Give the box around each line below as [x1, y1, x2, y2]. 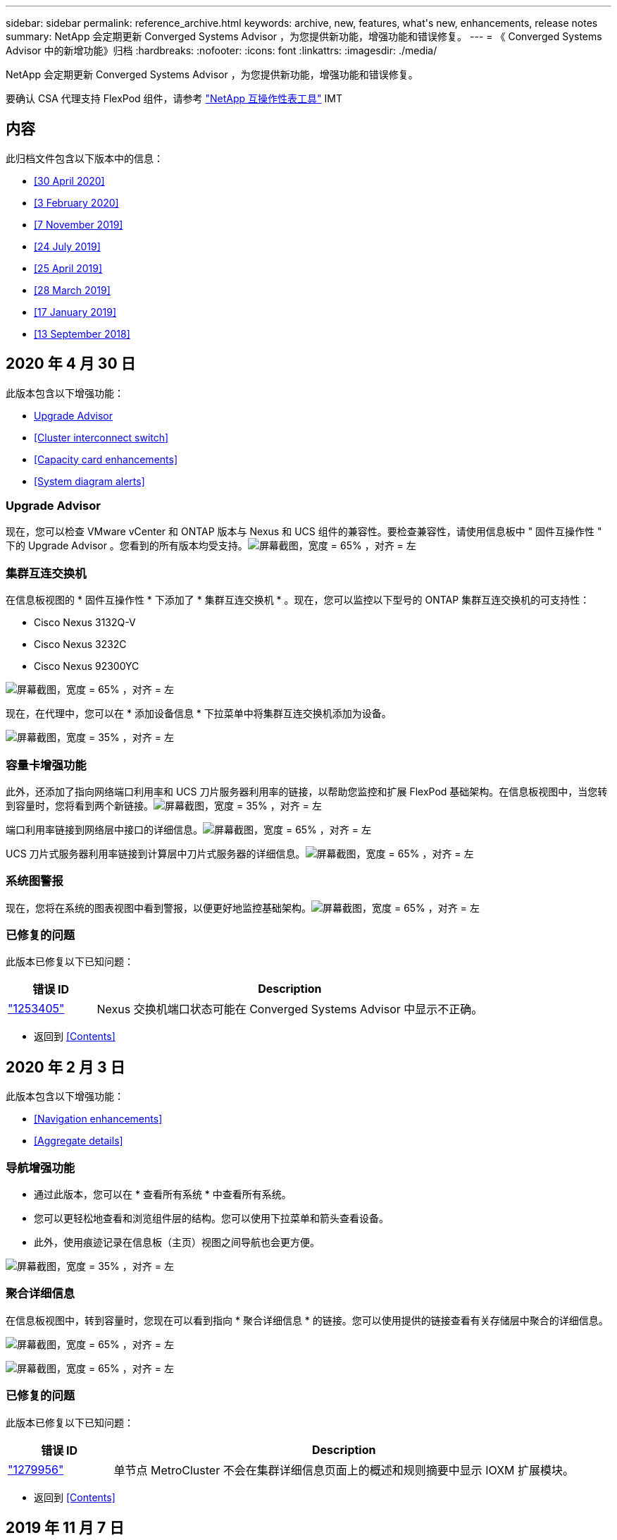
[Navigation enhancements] [34, 1113, 163, 1125]
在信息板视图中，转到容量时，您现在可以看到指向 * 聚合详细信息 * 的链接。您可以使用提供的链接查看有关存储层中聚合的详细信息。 [6, 1314, 609, 1326]
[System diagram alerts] [34, 475, 145, 487]
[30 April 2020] [34, 174, 105, 187]
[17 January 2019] [34, 305, 117, 318]
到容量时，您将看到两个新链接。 [6, 799, 154, 812]
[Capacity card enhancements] [34, 453, 177, 465]
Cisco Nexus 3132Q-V [34, 616, 136, 629]
